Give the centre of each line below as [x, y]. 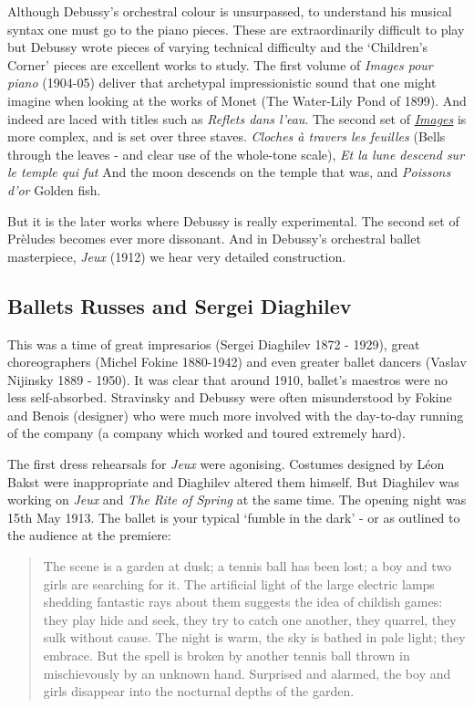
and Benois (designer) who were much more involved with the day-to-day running [236, 415]
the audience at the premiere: [89, 535]
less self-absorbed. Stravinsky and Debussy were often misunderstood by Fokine [230, 397]
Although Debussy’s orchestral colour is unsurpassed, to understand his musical [230, 11]
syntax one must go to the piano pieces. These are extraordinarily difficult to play [236, 29]
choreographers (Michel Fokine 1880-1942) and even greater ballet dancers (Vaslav [237, 362]
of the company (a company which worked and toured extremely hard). [206, 433]
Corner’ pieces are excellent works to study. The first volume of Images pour [220, 64]
